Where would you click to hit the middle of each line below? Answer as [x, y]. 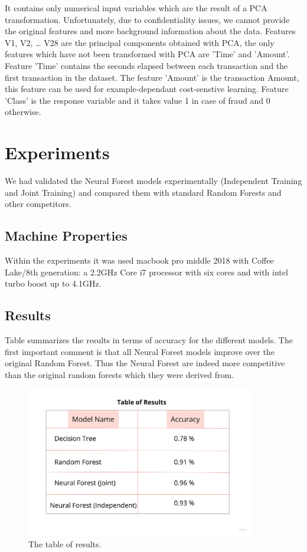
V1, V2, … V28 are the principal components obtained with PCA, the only [140, 42]
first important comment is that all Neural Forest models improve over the [140, 351]
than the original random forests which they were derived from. [120, 374]
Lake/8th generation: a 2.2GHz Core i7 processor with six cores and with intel [146, 272]
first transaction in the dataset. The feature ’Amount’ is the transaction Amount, [152, 77]
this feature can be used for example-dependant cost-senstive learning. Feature [147, 89]
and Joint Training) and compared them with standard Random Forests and [143, 192]
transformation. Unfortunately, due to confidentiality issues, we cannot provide [147, 19]
